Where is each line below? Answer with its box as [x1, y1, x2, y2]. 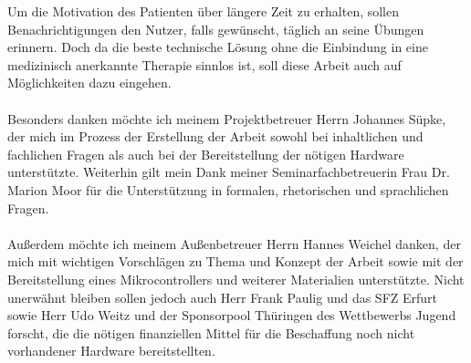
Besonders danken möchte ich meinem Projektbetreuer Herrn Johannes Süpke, [7, 109, 446, 128]
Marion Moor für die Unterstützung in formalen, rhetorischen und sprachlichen [7, 180, 449, 199]
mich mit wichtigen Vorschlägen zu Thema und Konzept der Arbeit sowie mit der [7, 252, 464, 271]
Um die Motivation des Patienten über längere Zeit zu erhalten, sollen [7, 2, 400, 20]
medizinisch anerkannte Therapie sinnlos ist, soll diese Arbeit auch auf [7, 55, 402, 74]
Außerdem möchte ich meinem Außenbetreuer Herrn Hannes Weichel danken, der [7, 233, 461, 253]
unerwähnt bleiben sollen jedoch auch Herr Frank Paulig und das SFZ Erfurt [7, 287, 438, 306]
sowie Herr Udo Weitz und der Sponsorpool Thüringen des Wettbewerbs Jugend [7, 306, 456, 325]
